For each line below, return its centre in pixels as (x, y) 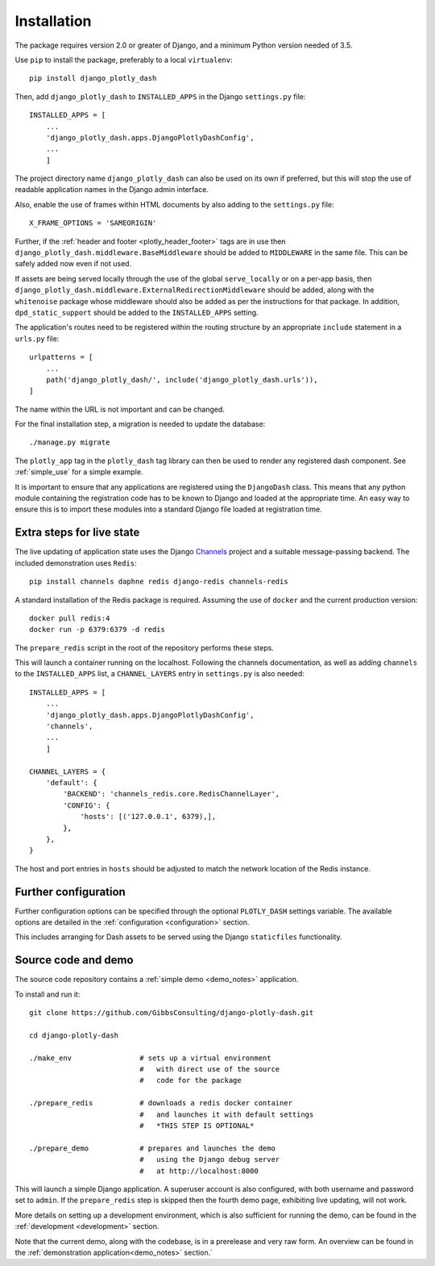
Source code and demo (74, 960)
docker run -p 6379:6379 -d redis (97, 630)
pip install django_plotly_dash (93, 78)
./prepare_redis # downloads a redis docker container (161, 1103)
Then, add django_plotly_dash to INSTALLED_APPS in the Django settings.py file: (160, 96)
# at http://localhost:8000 (199, 1171)
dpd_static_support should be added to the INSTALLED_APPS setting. (137, 312)
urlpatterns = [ (61, 357)
